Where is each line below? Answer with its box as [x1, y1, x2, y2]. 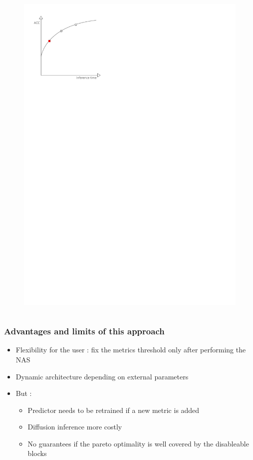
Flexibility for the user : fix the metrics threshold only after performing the [15, 344, 246, 355]
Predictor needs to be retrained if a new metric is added [27, 404, 200, 415]
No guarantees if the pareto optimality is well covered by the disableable [27, 438, 249, 448]
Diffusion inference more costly [27, 421, 122, 432]
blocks [27, 448, 47, 458]
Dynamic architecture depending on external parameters [15, 371, 189, 381]
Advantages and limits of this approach [4, 325, 165, 337]
